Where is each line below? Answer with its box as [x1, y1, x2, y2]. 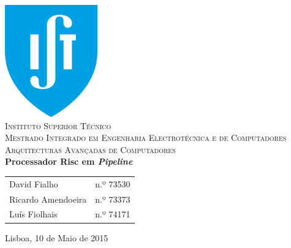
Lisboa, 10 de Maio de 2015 [5, 231, 108, 244]
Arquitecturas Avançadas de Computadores [5, 143, 176, 156]
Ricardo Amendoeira [9, 192, 87, 205]
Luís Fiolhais [9, 208, 58, 220]
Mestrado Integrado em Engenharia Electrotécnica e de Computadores [5, 131, 287, 144]
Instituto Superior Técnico [5, 119, 111, 132]
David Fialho [9, 177, 58, 190]
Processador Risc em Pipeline [5, 155, 133, 168]
